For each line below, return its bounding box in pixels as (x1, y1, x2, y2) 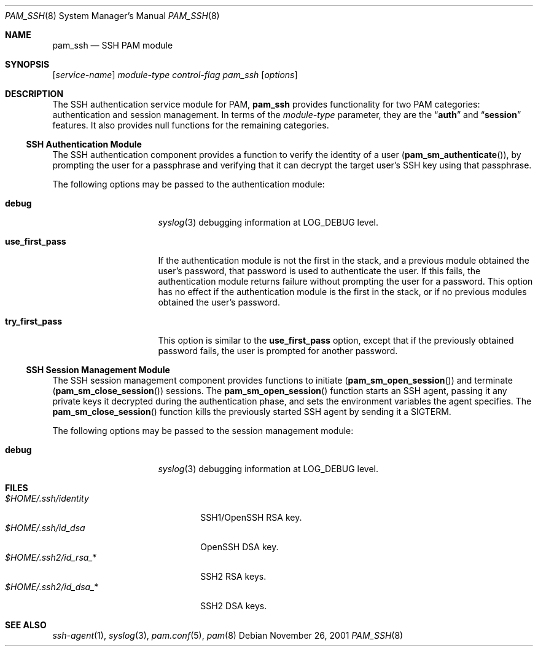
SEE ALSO (5, 620, 47, 630)
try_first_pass (5, 316, 63, 326)
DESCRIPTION (5, 89, 64, 99)
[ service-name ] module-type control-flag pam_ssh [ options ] (52, 69, 298, 80)
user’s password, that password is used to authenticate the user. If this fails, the (158, 266, 481, 276)
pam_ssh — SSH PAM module (52, 40, 173, 50)
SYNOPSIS (5, 59, 50, 69)
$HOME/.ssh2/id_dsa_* (5, 582, 98, 592)
